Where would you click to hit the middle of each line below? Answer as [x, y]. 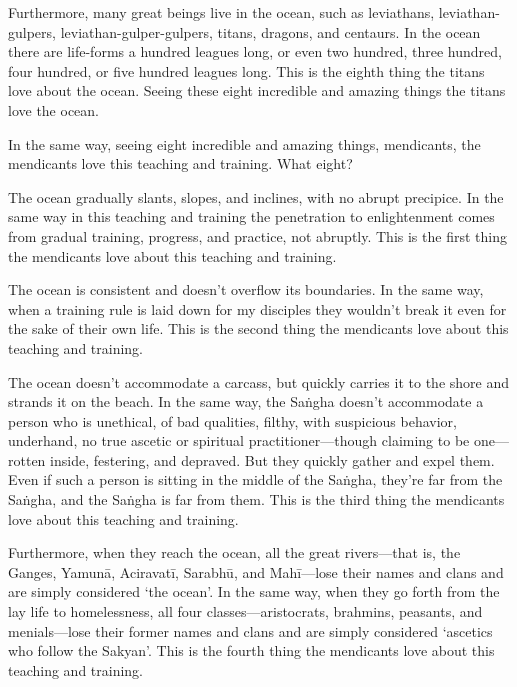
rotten [27, 459]
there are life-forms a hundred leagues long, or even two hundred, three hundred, [255, 51]
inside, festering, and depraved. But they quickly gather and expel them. [272, 459]
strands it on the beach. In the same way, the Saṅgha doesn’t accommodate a [246, 401]
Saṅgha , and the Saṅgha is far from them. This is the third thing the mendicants [256, 499]
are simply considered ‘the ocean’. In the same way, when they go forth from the [254, 591]
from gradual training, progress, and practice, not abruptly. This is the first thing [257, 235]
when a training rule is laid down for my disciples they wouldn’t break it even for [257, 308]
